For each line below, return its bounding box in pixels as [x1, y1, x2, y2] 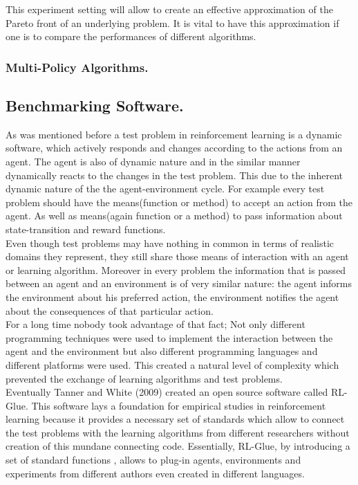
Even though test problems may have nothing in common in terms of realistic [6, 235, 335, 250]
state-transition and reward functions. [6, 221, 166, 236]
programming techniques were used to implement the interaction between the [6, 330, 333, 345]
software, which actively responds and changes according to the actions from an [6, 140, 343, 155]
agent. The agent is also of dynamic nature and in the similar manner [6, 154, 301, 169]
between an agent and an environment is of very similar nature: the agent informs [6, 276, 352, 291]
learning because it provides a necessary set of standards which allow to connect [6, 412, 345, 426]
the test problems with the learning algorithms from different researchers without [6, 425, 350, 439]
